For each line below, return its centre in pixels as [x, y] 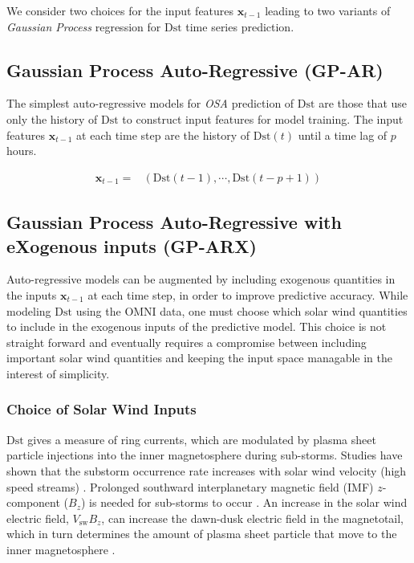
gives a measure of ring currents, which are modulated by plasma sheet [202, 439]
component [33, 502]
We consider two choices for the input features [120, 10]
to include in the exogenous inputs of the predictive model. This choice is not [197, 326]
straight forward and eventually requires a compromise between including [187, 342]
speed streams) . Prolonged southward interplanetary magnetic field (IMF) [190, 486]
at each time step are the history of [163, 135]
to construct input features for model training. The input [263, 118]
